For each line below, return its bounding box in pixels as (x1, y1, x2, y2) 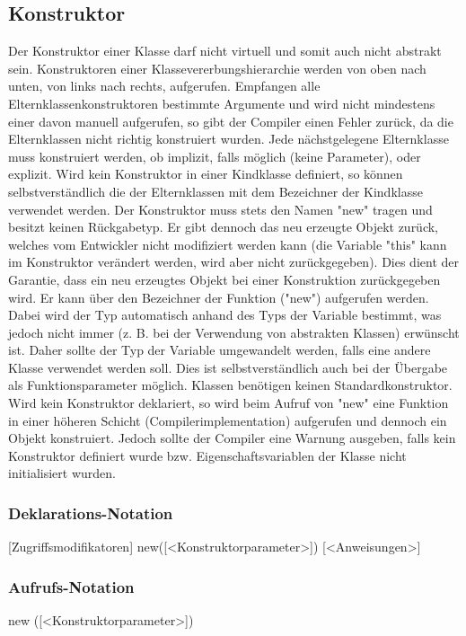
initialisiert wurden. (8, 464, 116, 482)
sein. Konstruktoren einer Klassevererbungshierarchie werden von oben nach (8, 58, 426, 77)
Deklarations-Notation (8, 501, 173, 524)
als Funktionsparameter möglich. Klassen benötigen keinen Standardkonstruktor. (8, 375, 453, 394)
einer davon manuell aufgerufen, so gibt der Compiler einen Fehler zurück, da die (8, 111, 453, 130)
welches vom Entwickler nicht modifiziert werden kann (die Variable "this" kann (8, 234, 447, 253)
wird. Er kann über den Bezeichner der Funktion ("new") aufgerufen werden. (8, 287, 429, 306)
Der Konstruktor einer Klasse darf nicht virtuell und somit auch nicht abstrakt (8, 41, 442, 60)
